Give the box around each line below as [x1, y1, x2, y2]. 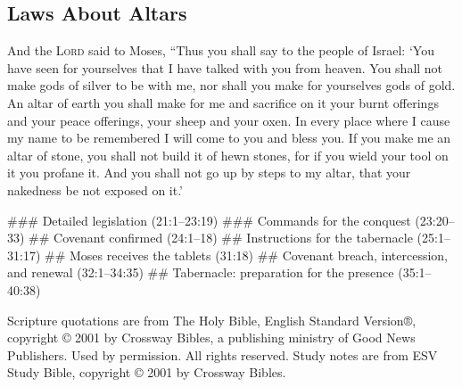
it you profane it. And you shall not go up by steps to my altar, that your [7, 163, 411, 182]
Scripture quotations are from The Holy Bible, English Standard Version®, [7, 310, 417, 329]
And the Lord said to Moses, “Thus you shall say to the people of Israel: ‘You [7, 41, 434, 60]
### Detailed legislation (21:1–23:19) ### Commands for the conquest [7, 210, 411, 229]
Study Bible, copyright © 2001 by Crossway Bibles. [7, 363, 286, 382]
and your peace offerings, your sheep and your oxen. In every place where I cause [7, 111, 450, 129]
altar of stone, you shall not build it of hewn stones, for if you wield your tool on [7, 145, 449, 164]
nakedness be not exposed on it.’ [7, 180, 184, 199]
